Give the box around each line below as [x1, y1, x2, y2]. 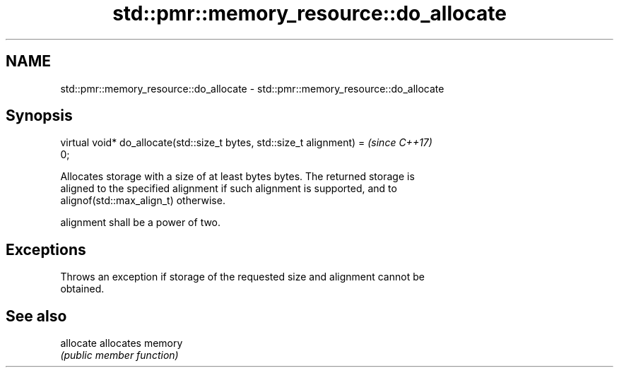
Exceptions [6, 240, 86, 259]
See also [6, 307, 67, 325]
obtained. [60, 283, 105, 295]
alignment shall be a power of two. [60, 216, 221, 229]
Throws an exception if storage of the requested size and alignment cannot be [60, 271, 425, 283]
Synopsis [6, 107, 73, 125]
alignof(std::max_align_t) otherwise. [60, 194, 225, 207]
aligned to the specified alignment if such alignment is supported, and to [60, 182, 397, 195]
